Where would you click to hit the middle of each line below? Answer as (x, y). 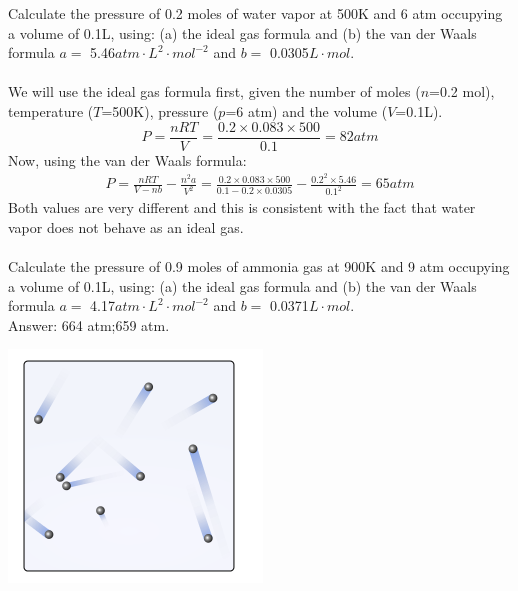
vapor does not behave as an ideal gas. (126, 226)
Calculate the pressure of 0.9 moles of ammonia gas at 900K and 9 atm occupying (259, 265)
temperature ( (51, 110)
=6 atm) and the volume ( (306, 110)
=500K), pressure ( (160, 110)
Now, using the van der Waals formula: (127, 159)
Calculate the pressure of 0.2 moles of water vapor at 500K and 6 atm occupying (255, 13)
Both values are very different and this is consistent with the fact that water (242, 207)
